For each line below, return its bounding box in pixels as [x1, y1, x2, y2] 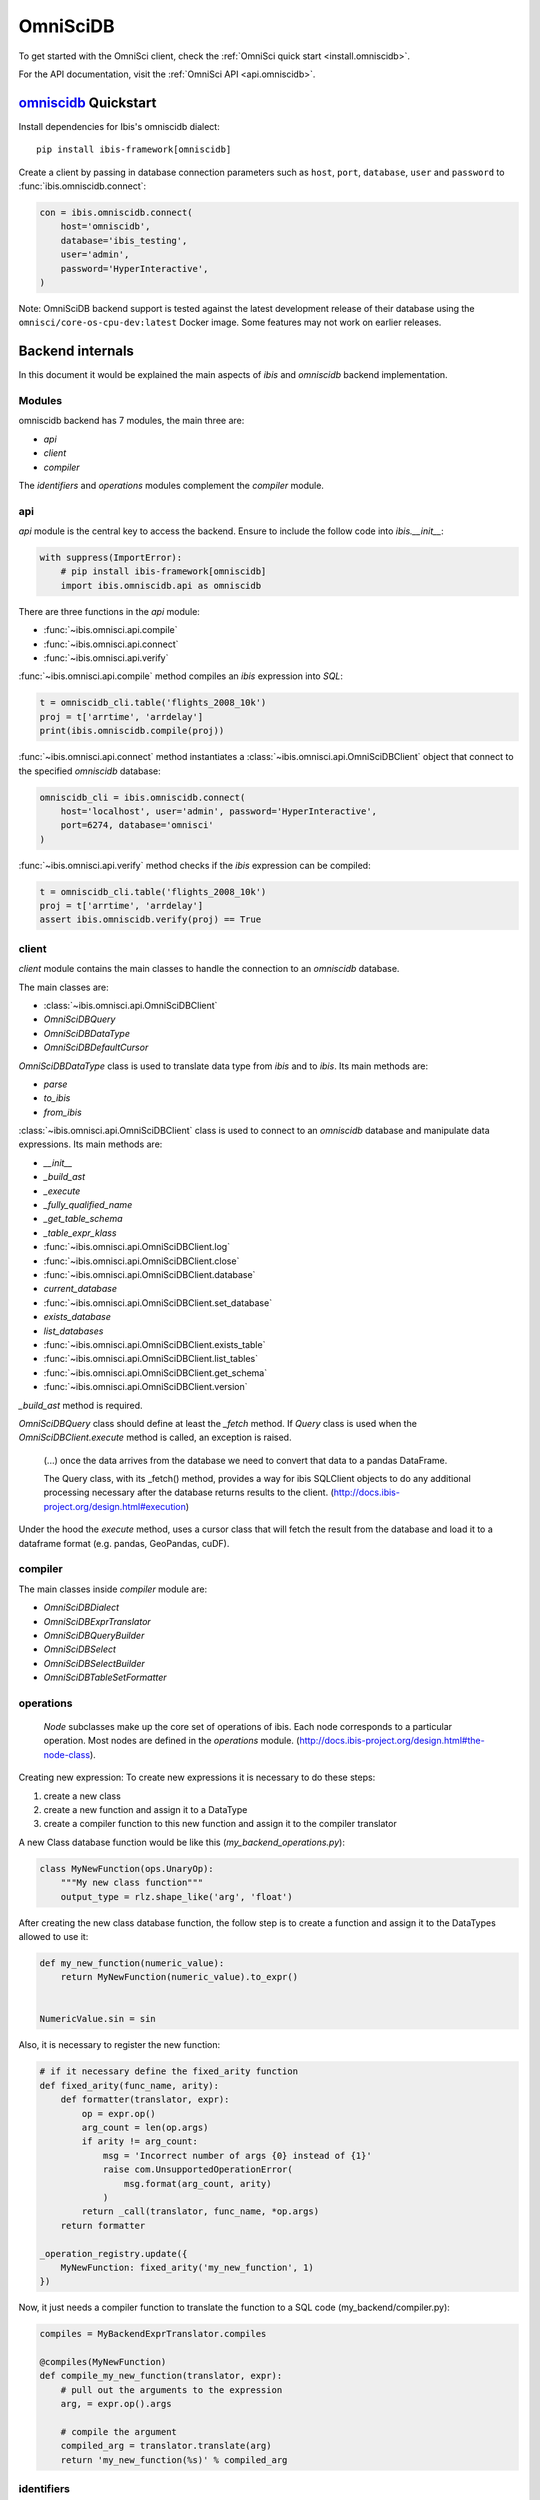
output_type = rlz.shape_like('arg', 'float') [60, 1891, 294, 1902]
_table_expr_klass [43, 1226, 117, 1239]
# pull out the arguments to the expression [60, 2384, 283, 2395]
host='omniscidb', [60, 221, 151, 232]
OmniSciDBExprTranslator [43, 1615, 152, 1627]
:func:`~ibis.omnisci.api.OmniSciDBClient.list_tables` [43, 1353, 259, 1365]
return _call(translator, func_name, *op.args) [81, 2206, 320, 2217]
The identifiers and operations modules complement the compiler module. [18, 479, 325, 491]
